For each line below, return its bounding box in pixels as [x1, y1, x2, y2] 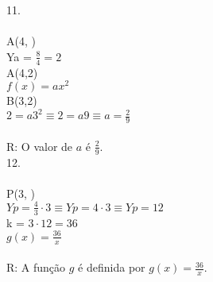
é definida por [78, 259, 145, 276]
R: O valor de [6, 137, 73, 154]
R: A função [6, 259, 66, 276]
